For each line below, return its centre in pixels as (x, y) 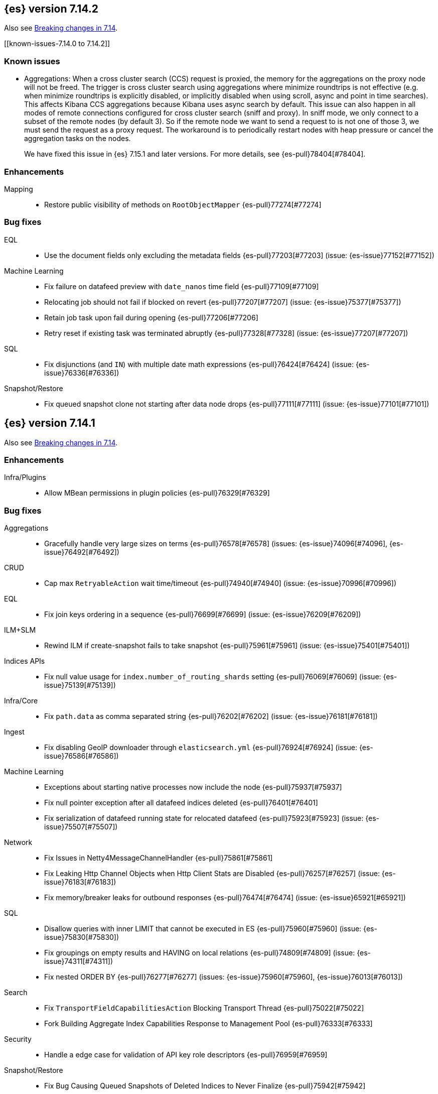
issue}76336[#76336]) (82, 373)
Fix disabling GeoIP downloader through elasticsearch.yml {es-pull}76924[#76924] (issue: (201, 748)
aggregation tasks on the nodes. (78, 139)
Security (18, 1039)
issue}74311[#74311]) (79, 961)
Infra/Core (21, 701)
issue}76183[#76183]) (80, 882)
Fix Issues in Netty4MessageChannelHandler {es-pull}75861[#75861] (159, 858)
